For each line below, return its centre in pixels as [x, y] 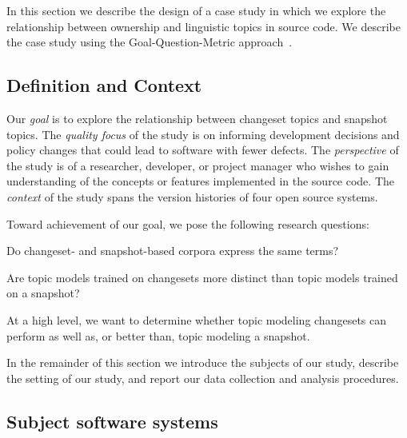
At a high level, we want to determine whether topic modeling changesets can [197, 319]
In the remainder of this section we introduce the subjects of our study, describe [203, 362]
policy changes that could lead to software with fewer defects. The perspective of [203, 150]
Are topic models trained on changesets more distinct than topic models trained [202, 277]
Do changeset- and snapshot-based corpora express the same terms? [173, 251]
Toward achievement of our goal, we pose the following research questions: [188, 223]
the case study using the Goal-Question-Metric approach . [150, 42]
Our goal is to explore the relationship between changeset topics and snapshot [197, 118]
